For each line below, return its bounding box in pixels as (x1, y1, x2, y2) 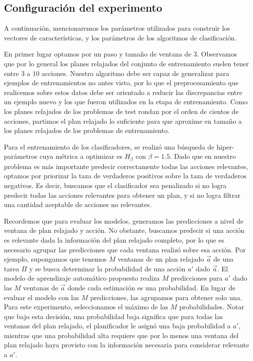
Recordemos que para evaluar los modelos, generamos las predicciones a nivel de (4, 215, 244, 226)
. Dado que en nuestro (170, 151, 236, 161)
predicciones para (171, 273, 223, 283)
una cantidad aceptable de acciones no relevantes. (4, 199, 152, 209)
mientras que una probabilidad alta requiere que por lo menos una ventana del (4, 330, 239, 340)
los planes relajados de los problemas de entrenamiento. (4, 125, 170, 135)
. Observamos (197, 49, 237, 59)
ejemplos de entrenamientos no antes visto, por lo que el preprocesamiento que (4, 77, 239, 88)
